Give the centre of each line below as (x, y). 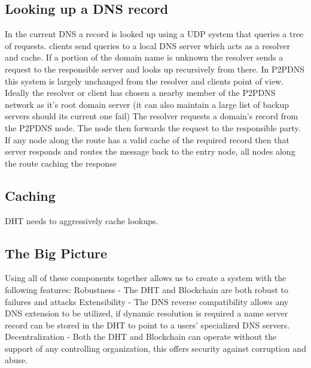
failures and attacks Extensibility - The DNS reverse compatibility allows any (147, 301)
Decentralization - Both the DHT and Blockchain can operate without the (141, 337)
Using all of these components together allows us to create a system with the (146, 278)
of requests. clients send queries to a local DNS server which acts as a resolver (148, 45)
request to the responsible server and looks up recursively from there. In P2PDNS (155, 69)
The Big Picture (56, 253)
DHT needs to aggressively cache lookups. (82, 220)
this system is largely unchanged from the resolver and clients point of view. (144, 81)
